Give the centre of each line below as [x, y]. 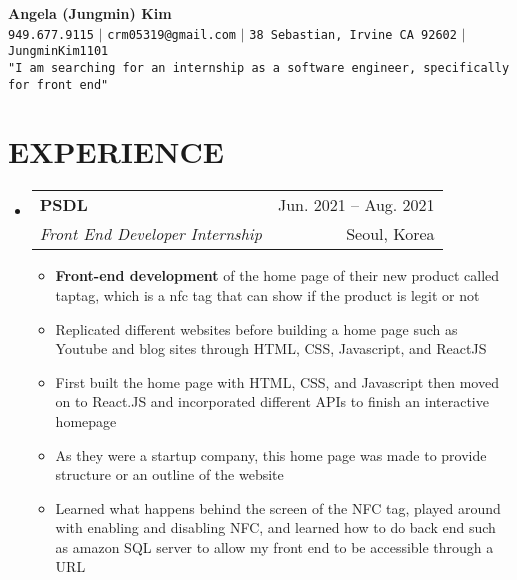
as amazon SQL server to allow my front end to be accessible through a [274, 546]
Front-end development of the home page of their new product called [277, 275]
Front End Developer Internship [150, 234]
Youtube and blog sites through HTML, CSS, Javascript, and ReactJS [271, 348]
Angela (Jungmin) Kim [90, 13]
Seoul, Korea [390, 234]
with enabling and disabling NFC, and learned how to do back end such [275, 527]
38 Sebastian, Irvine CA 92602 [353, 34]
